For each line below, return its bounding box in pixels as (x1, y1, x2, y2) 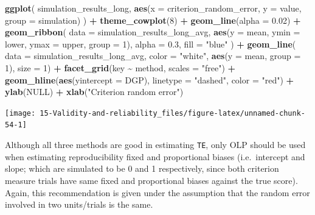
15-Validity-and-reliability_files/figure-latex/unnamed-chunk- (40, 108, 305, 118)
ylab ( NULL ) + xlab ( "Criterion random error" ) (5, 85, 184, 98)
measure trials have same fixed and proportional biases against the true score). (5, 174, 298, 186)
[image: (5, 108, 36, 118)
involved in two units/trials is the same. (5, 198, 153, 211)
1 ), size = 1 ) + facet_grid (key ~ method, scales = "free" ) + (5, 61, 236, 74)
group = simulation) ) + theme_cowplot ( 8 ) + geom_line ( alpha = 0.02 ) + (5, 13, 301, 26)
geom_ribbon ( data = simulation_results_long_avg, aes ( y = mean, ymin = (5, 26, 300, 38)
